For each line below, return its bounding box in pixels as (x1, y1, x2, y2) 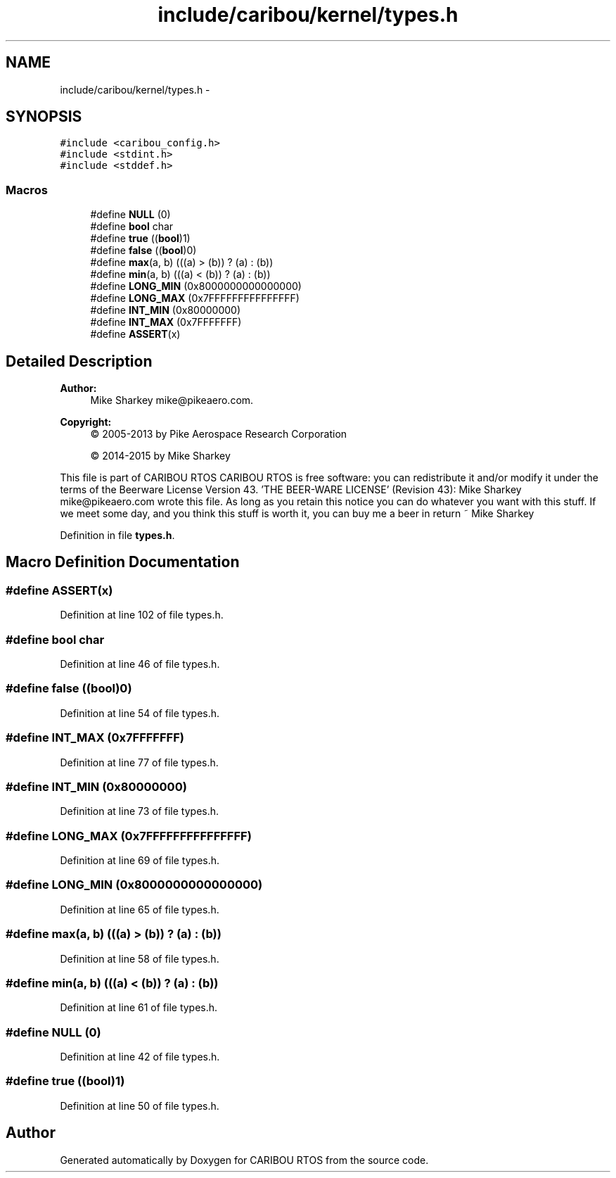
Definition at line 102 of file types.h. (60, 609, 224, 621)
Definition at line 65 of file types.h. (60, 903, 219, 916)
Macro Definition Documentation (6, 553, 240, 571)
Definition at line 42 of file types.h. (60, 1051, 220, 1063)
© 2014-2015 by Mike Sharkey (90, 450, 231, 462)
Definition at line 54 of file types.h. (60, 707, 220, 719)
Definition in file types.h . (60, 529, 175, 542)
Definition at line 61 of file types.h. (60, 1001, 218, 1014)
